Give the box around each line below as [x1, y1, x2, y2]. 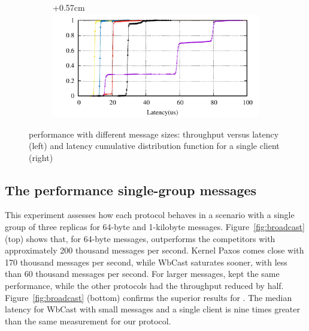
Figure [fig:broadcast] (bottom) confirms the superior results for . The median [5, 291, 292, 303]
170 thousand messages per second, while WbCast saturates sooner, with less [5, 255, 287, 268]
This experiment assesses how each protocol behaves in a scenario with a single [5, 208, 295, 221]
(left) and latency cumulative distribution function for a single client [29, 139, 280, 152]
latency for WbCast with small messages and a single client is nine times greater [5, 303, 300, 315]
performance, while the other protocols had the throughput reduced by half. [5, 279, 284, 292]
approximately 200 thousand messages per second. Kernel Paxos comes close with [5, 244, 304, 257]
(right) [29, 151, 53, 163]
